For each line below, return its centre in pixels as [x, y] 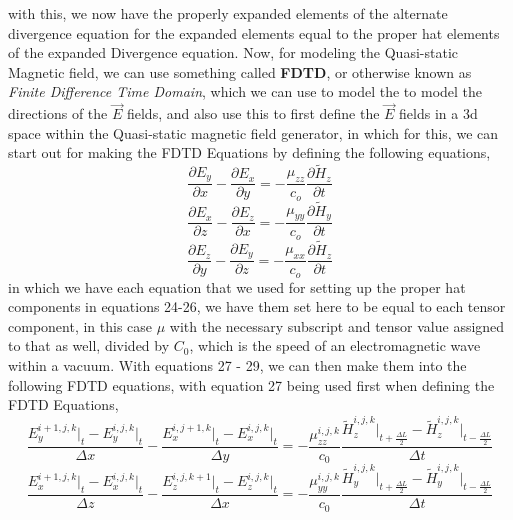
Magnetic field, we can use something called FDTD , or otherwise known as [240, 71]
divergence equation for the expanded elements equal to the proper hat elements [254, 32]
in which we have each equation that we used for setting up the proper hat [237, 286]
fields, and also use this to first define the [253, 113]
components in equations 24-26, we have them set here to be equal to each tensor [257, 306]
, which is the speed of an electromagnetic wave [335, 345]
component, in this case [80, 325]
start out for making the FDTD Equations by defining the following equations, [249, 152]
